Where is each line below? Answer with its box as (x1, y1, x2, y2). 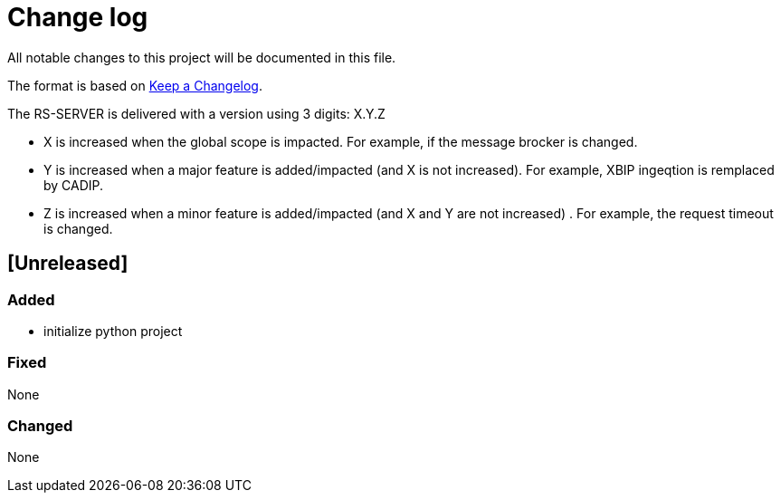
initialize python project (43, 322, 183, 339)
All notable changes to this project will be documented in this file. (7, 49, 396, 65)
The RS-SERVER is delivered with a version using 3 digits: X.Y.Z (7, 105, 386, 121)
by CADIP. (43, 177, 104, 193)
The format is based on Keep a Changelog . (7, 77, 262, 93)
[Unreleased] (7, 252, 129, 275)
